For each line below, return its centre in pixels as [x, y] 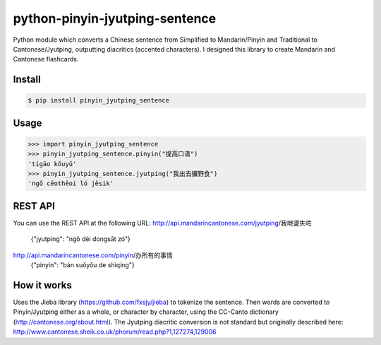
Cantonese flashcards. [46, 59]
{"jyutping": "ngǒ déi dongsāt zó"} [80, 239]
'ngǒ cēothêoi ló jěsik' [71, 183]
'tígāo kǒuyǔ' [52, 164]
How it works [42, 285]
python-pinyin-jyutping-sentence [115, 18]
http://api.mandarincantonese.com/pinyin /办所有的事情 [93, 255]
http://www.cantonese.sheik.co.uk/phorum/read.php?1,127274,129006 [115, 332]
